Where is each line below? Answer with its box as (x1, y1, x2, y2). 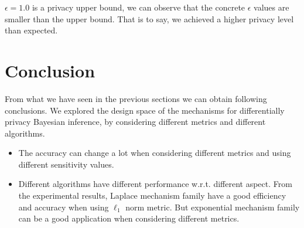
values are (254, 1, 289, 13)
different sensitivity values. (18, 158, 114, 170)
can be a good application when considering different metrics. (18, 212, 240, 224)
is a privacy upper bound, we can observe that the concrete (32, 1, 245, 13)
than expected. (5, 24, 58, 36)
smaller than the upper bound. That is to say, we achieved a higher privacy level (5, 12, 294, 25)
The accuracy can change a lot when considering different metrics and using (18, 147, 291, 159)
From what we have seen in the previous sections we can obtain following (5, 92, 267, 104)
